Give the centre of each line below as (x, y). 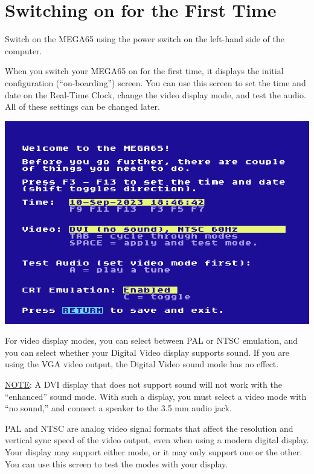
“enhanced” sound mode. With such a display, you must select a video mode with (156, 396)
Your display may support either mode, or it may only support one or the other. (154, 452)
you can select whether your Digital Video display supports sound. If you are (147, 352)
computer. (24, 50)
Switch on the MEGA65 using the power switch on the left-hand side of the (145, 39)
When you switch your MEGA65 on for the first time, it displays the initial (144, 71)
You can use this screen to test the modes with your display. (117, 463)
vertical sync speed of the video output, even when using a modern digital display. (157, 440)
